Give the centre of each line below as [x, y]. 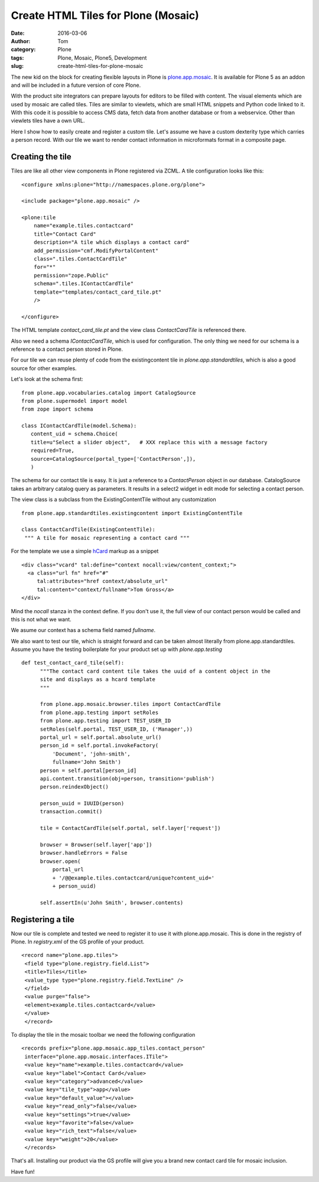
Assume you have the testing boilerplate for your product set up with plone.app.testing [117, 649]
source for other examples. [44, 368]
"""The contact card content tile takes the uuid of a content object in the [155, 671]
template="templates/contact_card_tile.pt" [97, 292]
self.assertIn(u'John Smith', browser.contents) [112, 903]
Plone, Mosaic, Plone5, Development [102, 58]
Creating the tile [41, 157]
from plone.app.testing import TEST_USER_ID [105, 721]
